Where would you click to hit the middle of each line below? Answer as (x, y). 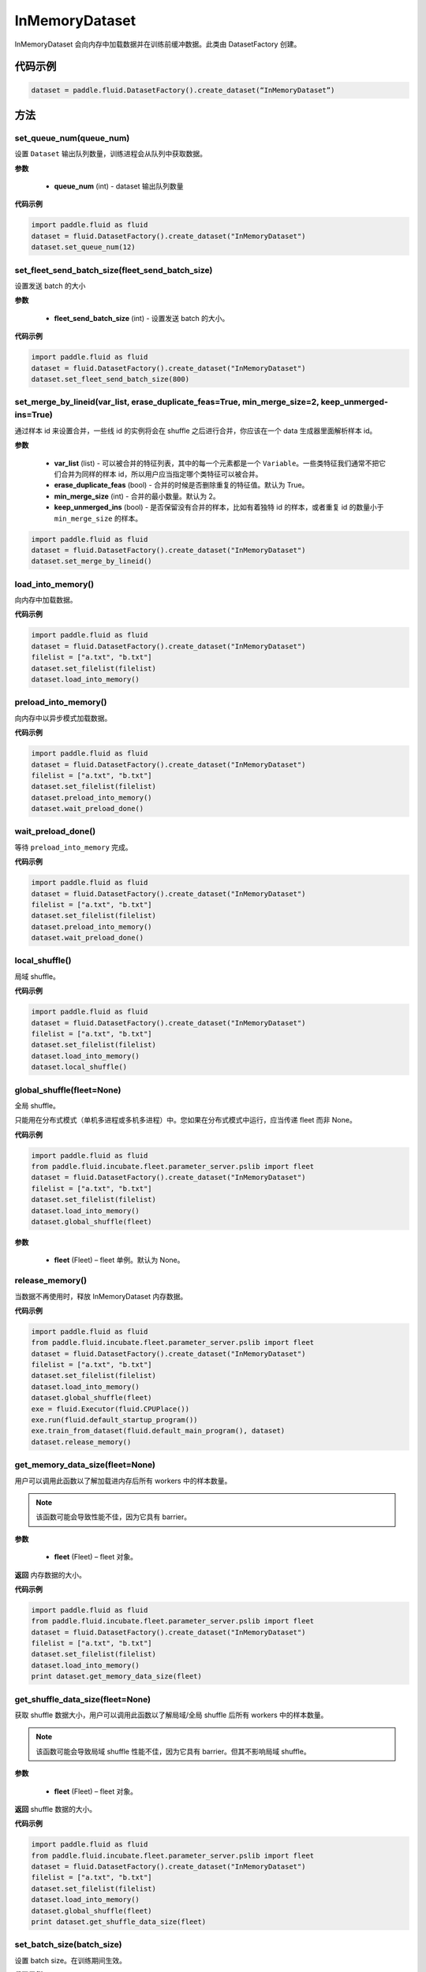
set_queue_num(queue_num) (72, 138)
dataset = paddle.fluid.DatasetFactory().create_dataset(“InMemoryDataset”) (183, 90)
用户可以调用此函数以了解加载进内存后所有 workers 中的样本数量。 (123, 1481)
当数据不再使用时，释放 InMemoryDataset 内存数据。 (101, 1296)
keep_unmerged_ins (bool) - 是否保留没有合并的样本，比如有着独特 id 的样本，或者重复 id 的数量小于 (219, 507)
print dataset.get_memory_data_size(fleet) (117, 1677)
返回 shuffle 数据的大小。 (56, 1809)
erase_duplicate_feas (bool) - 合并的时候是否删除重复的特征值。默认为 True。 (181, 485)
